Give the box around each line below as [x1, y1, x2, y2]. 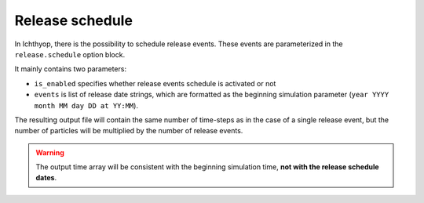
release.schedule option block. [14, 49, 126, 59]
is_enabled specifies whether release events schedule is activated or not [34, 78, 276, 88]
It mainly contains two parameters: [14, 64, 127, 74]
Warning [35, 147, 64, 157]
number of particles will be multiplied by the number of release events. [14, 126, 243, 136]
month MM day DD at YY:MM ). [34, 100, 139, 110]
